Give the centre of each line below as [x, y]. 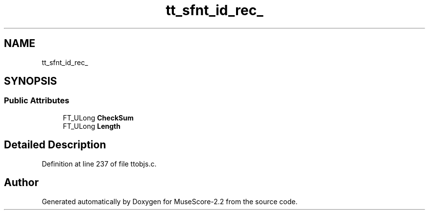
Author [21, 183]
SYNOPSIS [31, 81]
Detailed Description [55, 145]
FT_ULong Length [92, 126]
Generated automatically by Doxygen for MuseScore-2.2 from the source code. [170, 201]
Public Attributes [37, 101]
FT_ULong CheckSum [98, 118]
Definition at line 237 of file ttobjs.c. [99, 164]
